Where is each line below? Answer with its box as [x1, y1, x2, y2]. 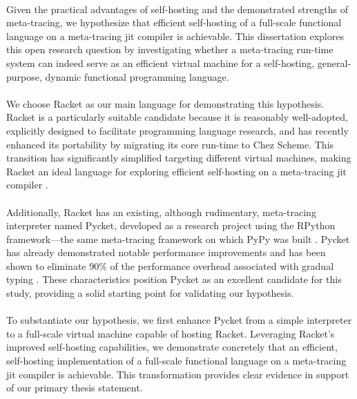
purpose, [6, 69, 42, 84]
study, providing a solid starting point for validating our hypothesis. [6, 286, 294, 300]
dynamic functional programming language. [45, 69, 229, 84]
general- [317, 55, 351, 70]
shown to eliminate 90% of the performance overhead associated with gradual [6, 258, 334, 273]
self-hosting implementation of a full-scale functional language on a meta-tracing [6, 353, 347, 368]
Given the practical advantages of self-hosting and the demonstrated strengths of [6, 1, 348, 16]
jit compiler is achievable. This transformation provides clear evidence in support [6, 367, 349, 381]
